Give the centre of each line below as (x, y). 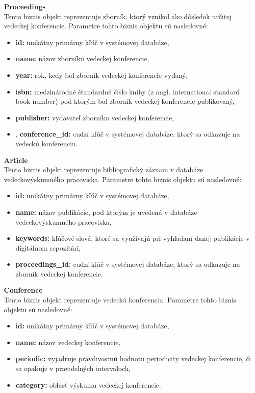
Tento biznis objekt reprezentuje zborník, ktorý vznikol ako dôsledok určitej (118, 16)
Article (16, 160)
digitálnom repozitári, (48, 247)
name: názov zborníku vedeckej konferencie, (82, 58)
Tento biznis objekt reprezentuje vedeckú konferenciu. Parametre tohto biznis (120, 300)
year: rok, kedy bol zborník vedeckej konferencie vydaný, (101, 75)
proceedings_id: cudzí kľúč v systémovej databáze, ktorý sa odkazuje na (128, 264)
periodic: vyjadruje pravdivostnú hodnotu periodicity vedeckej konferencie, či (133, 358)
